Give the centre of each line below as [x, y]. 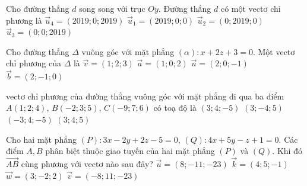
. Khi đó [287, 151]
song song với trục [112, 8]
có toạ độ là [175, 108]
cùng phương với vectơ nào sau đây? [87, 163]
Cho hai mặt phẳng [42, 139]
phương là [24, 20]
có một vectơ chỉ [251, 8]
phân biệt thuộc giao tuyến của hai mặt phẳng [130, 151]
